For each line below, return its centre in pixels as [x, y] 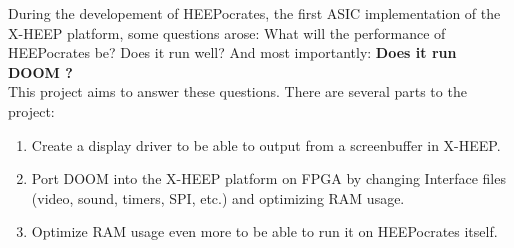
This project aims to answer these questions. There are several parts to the [237, 91]
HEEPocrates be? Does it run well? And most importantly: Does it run [232, 52]
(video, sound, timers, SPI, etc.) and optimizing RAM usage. [218, 197]
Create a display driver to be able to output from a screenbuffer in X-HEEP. [266, 144]
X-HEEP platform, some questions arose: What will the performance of [227, 32]
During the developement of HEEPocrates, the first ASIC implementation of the [254, 13]
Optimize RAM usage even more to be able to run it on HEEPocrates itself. [264, 231]
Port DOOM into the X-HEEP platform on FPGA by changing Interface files [268, 178]
